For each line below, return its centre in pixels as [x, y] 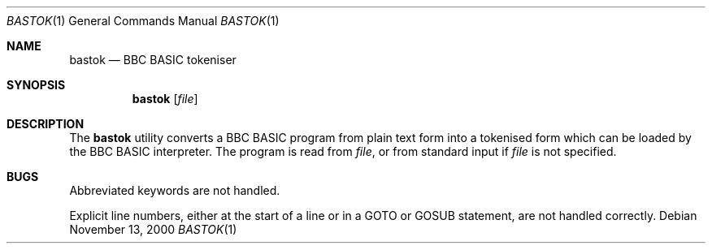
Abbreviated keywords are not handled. [175, 190]
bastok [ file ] [165, 99]
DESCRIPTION [46, 124]
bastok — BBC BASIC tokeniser [153, 60]
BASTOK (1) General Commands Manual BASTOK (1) [143, 21]
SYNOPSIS [36, 85]
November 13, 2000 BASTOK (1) [153, 229]
